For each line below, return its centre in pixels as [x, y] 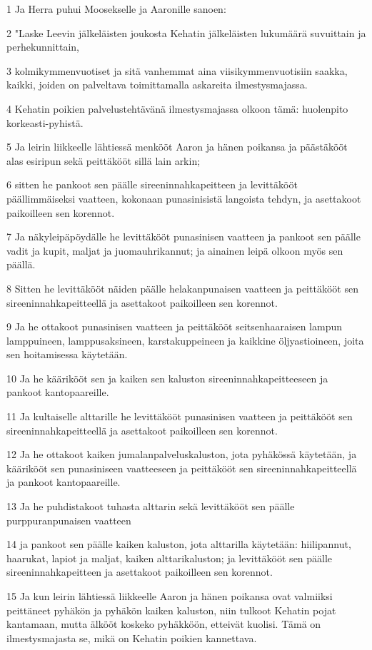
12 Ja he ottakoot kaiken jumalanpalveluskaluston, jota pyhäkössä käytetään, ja [182, 454]
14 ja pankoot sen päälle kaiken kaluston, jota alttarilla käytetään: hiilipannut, [179, 544]
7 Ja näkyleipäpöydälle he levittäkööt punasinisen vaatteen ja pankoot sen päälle [184, 237]
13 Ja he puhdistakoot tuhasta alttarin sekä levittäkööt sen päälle [151, 506]
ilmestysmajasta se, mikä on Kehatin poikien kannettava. [132, 638]
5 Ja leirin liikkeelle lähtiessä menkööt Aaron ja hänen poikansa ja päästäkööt [177, 147]
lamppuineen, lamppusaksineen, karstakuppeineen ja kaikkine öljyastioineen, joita [185, 340]
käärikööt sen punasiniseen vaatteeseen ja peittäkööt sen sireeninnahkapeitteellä [182, 468]
